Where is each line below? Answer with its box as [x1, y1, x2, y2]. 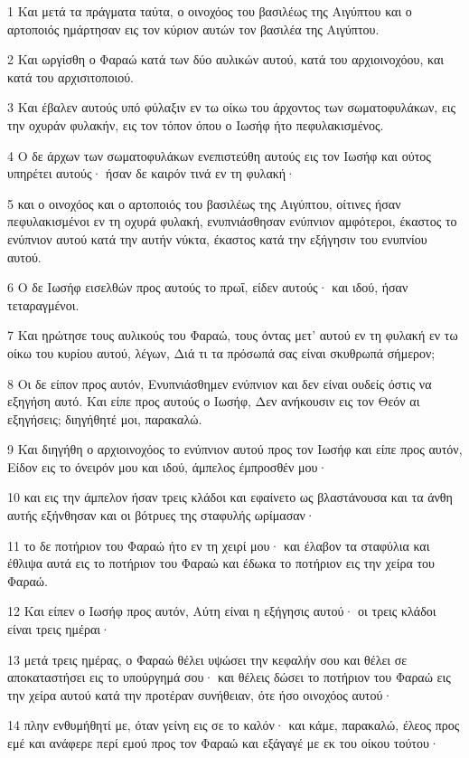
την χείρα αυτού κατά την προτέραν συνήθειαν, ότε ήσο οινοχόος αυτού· [7, 685, 393, 704]
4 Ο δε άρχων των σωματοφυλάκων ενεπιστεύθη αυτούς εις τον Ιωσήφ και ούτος [7, 146, 431, 165]
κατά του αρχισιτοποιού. [7, 67, 135, 86]
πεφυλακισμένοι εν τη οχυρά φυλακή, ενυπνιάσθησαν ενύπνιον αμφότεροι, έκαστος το [7, 212, 457, 231]
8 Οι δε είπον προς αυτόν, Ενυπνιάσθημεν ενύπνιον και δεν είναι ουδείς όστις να [7, 374, 432, 393]
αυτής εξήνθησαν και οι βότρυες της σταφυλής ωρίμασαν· [7, 506, 315, 525]
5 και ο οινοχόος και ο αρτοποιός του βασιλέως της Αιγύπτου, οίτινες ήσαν [7, 194, 401, 213]
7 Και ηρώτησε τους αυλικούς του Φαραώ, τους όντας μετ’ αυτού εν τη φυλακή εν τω [7, 326, 458, 345]
